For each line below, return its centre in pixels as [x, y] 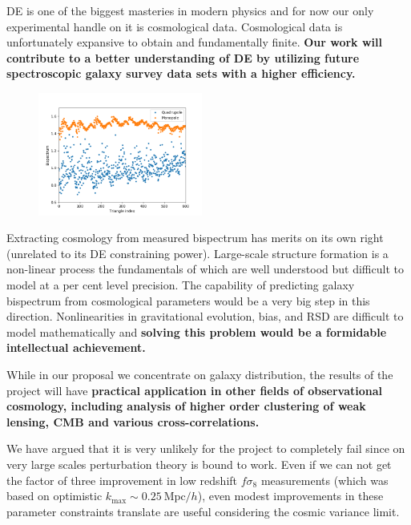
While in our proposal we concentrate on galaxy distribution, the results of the [200, 374]
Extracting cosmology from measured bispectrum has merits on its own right [195, 238]
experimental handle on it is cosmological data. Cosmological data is [175, 26]
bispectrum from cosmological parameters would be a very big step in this [188, 300]
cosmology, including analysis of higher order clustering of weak [186, 406]
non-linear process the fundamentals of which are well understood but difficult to [205, 269]
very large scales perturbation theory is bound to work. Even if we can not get [199, 464]
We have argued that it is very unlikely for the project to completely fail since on [206, 448]
